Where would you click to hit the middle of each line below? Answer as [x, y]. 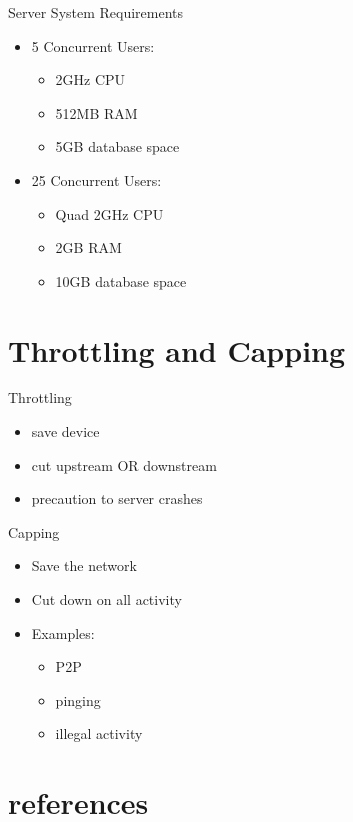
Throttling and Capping [177, 349]
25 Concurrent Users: [96, 179]
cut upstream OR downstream [124, 464]
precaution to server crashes [117, 498]
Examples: [63, 632]
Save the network [84, 565]
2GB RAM [88, 247]
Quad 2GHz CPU [109, 213]
